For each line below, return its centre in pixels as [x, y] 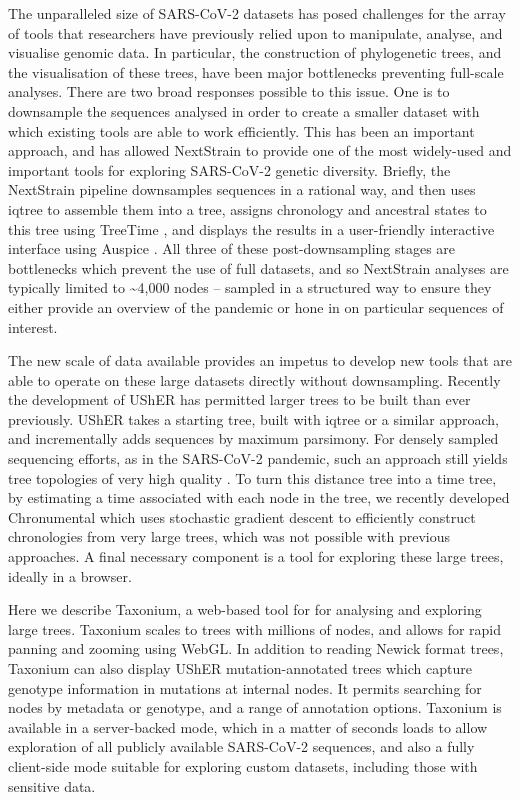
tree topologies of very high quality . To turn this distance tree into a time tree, [252, 477]
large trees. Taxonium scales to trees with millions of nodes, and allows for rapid [255, 628]
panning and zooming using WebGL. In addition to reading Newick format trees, [256, 648]
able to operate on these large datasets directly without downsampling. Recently [254, 379]
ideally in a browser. [70, 575]
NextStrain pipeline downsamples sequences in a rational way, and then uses [242, 189]
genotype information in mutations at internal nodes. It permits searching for [245, 687]
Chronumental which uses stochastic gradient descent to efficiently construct [242, 516]
